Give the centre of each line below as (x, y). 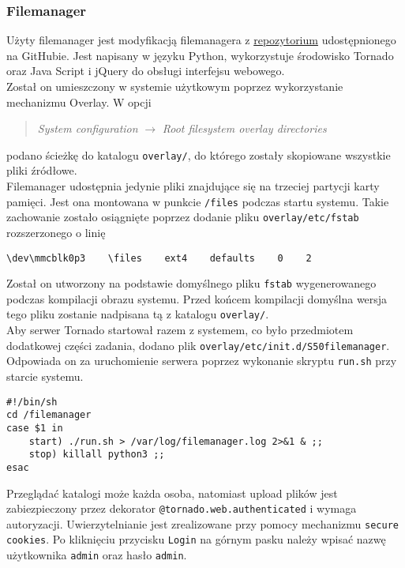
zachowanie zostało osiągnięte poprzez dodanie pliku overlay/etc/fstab (183, 217)
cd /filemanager (49, 415)
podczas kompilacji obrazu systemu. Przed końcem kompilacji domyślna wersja (197, 298)
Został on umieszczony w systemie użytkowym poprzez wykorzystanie (175, 86)
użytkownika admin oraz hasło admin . (97, 555)
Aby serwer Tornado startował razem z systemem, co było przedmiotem (180, 330)
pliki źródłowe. (42, 170)
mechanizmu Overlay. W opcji (79, 102)
